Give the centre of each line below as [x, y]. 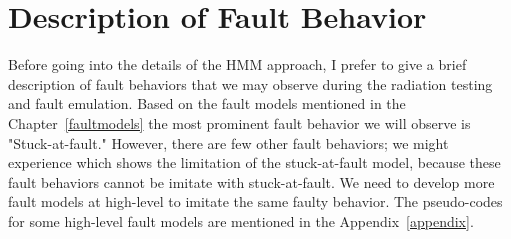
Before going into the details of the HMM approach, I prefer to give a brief [237, 64]
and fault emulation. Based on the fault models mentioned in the [207, 103]
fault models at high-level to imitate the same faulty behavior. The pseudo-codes [255, 201]
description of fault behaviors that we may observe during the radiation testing [250, 83]
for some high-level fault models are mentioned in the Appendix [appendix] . [241, 220]
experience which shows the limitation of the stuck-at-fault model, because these [254, 162]
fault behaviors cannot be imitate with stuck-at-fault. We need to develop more [251, 181]
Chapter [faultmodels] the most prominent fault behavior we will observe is [239, 122]
